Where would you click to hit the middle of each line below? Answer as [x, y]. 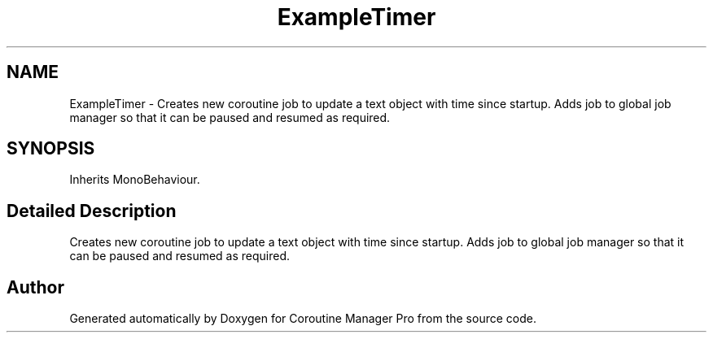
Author [35, 287]
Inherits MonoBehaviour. [135, 180]
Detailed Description [92, 211]
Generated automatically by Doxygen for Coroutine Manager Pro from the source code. [303, 319]
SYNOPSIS [51, 149]
